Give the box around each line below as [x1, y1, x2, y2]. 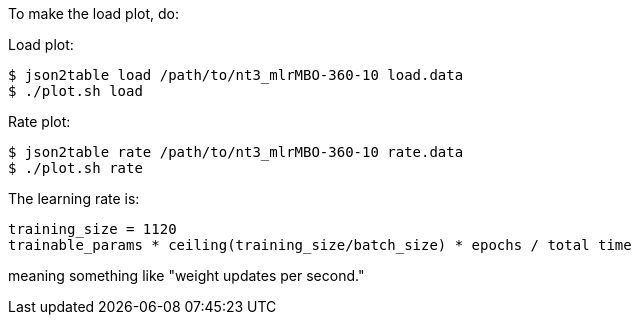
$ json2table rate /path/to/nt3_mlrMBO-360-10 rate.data [8, 144, 464, 160]
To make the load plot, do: [8, 5, 180, 22]
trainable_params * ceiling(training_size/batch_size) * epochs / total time [8, 237, 632, 253]
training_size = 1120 [8, 221, 177, 237]
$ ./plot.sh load [8, 83, 143, 99]
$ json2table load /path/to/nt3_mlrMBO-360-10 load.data [8, 67, 464, 83]
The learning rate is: [8, 190, 140, 207]
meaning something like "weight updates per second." [8, 267, 365, 284]
